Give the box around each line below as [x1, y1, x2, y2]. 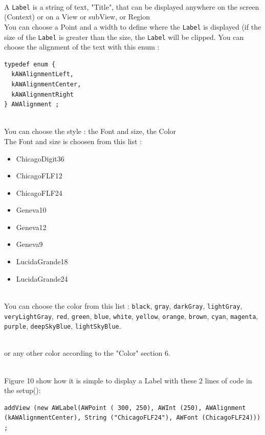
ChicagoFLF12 [16, 170, 62, 181]
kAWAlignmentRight [11, 90, 74, 98]
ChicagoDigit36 [16, 153, 64, 164]
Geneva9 [16, 239, 43, 249]
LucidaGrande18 [16, 256, 68, 267]
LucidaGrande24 [16, 273, 68, 284]
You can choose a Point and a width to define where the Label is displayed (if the [4, 21, 261, 32]
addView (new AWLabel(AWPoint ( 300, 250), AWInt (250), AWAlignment [4, 404, 246, 411]
